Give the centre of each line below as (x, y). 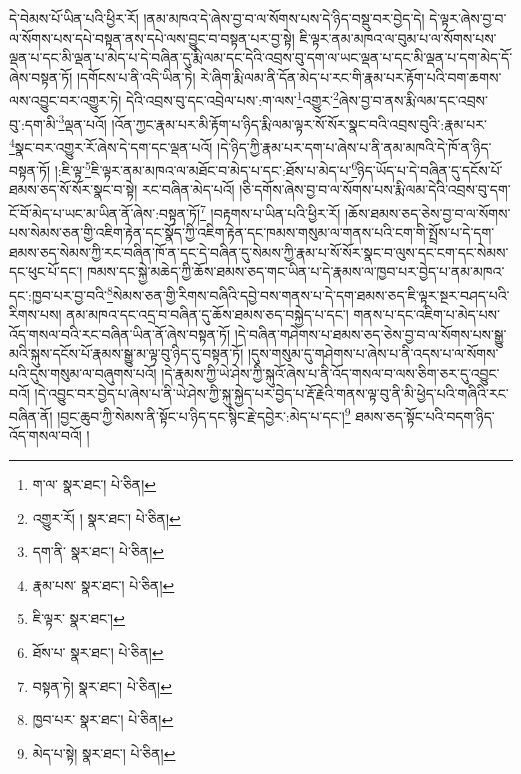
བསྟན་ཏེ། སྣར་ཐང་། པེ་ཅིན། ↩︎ (102, 685)
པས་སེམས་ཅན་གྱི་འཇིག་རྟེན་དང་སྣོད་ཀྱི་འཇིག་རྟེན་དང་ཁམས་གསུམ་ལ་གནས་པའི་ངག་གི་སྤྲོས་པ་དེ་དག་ (252, 232)
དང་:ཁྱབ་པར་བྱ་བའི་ (58, 294)
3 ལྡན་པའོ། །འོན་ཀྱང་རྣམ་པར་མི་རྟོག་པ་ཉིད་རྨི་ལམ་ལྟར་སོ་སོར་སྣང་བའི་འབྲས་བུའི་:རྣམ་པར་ (272, 122)
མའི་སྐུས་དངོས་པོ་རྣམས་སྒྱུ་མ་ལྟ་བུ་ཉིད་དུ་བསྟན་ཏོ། (126, 353)
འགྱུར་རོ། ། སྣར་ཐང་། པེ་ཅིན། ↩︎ (106, 517)
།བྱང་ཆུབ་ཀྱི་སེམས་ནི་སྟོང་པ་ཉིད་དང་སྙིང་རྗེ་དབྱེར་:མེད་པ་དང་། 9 (204, 414)
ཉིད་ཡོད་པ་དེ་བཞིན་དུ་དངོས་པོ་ (430, 169)
